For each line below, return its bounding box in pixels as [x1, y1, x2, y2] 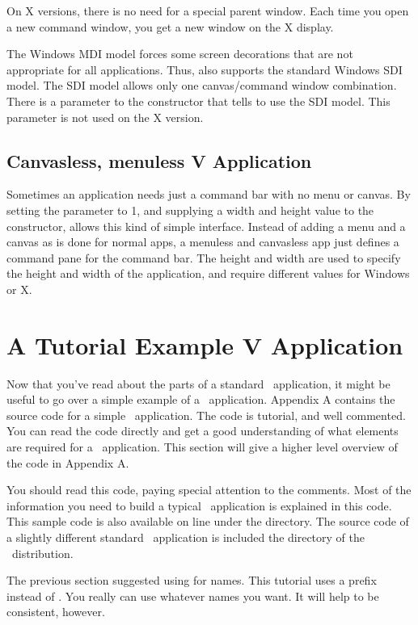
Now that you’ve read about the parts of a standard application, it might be [6, 375, 391, 392]
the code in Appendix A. [6, 454, 129, 471]
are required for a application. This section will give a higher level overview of [6, 438, 398, 455]
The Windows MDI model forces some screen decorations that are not [6, 45, 353, 62]
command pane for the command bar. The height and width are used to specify [6, 249, 401, 266]
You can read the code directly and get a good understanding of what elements [6, 422, 399, 439]
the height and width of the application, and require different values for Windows [6, 265, 410, 282]
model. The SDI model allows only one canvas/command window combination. [6, 77, 397, 94]
